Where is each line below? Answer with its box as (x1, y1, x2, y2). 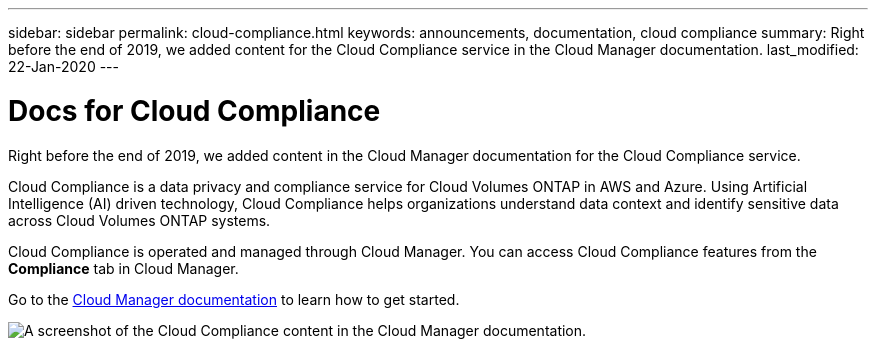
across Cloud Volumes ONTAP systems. (8, 211, 271, 229)
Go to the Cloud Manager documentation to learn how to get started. (8, 290, 460, 308)
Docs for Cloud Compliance (8, 93, 381, 128)
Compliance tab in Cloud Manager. (8, 259, 239, 277)
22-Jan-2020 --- (8, 58, 119, 75)
